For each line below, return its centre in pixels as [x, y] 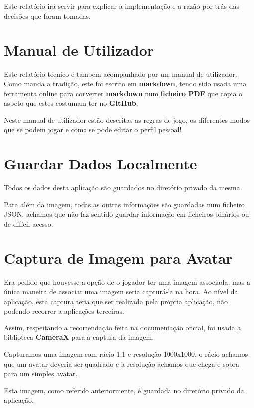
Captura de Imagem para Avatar [118, 258]
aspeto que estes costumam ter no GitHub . [71, 103]
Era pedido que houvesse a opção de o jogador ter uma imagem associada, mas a [127, 282]
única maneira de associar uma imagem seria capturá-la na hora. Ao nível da [121, 291]
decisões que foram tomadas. [47, 16]
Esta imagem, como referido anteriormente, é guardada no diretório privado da [124, 390]
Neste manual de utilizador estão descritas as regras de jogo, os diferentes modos [127, 120]
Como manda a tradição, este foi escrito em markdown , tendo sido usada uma [125, 83]
